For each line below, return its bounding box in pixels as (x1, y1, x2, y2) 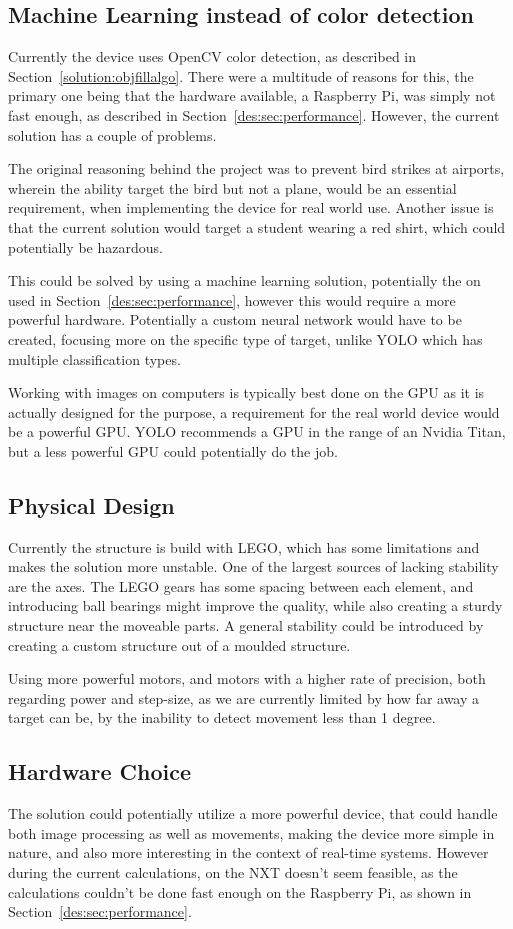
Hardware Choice (8, 756, 192, 787)
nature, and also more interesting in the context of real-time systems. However (8, 842, 489, 863)
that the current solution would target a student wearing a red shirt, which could (8, 216, 506, 237)
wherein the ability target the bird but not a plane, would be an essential (8, 177, 457, 198)
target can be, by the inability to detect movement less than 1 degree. (8, 707, 436, 728)
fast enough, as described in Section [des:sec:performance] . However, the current (8, 104, 500, 125)
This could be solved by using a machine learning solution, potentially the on (8, 270, 481, 291)
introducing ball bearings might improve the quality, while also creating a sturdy (8, 595, 503, 616)
